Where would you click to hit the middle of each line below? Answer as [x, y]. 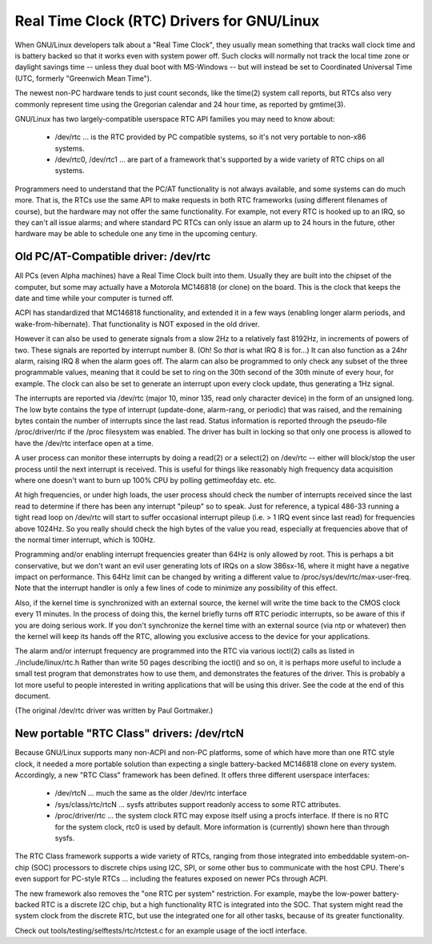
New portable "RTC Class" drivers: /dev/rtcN [129, 734]
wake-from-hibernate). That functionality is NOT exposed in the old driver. [137, 323]
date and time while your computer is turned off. [94, 298]
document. [33, 696]
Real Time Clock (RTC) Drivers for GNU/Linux [167, 21]
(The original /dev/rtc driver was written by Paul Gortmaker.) [114, 711]
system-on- [390, 856]
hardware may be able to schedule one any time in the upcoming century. [136, 234]
